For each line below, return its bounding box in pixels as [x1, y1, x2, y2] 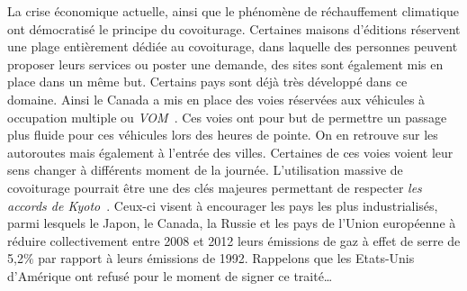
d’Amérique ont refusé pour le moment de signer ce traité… [7, 266, 333, 285]
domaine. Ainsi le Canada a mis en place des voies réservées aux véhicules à [7, 89, 426, 108]
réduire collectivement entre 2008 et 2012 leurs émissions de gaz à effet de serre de [7, 231, 461, 250]
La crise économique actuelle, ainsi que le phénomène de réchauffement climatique [7, 2, 460, 20]
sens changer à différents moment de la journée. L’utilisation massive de [7, 160, 403, 179]
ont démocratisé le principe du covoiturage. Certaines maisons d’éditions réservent [7, 19, 461, 38]
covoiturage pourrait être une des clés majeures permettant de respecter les [7, 177, 422, 196]
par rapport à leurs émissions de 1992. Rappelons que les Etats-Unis [38, 249, 415, 268]
